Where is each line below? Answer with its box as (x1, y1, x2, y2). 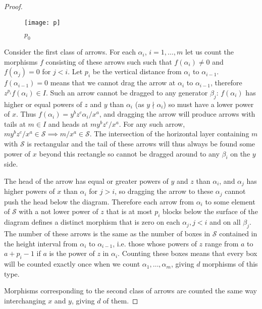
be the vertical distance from (92, 66, 182, 77)
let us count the (185, 46, 234, 57)
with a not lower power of (19, 206, 98, 217)
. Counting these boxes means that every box (118, 248, 257, 259)
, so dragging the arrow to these (115, 186, 214, 196)
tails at (4, 118, 26, 129)
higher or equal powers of (4, 98, 82, 109)
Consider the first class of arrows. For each (4, 46, 136, 57)
